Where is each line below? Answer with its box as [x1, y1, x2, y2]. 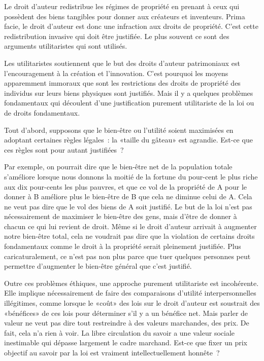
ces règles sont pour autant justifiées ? [4, 144, 124, 155]
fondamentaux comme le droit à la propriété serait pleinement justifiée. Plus [4, 241, 241, 251]
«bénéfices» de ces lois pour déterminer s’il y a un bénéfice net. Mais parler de [4, 307, 248, 318]
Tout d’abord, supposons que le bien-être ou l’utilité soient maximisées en [4, 124, 234, 135]
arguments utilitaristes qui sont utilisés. [4, 41, 127, 51]
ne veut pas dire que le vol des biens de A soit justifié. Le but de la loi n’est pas [4, 201, 252, 211]
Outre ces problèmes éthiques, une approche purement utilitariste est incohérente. [4, 277, 259, 288]
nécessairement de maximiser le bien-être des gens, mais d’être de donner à [4, 211, 237, 222]
